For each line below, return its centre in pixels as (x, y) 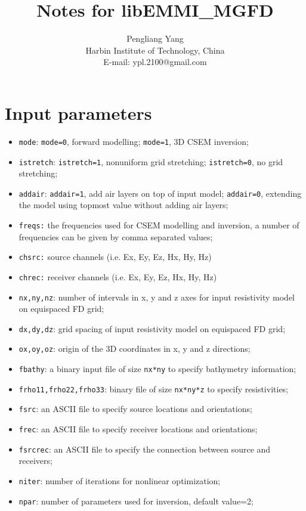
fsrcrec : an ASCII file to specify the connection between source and (145, 449)
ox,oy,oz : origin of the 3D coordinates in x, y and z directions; (135, 349)
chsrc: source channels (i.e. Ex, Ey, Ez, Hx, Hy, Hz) (115, 257)
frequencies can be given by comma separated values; (116, 236)
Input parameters (78, 112)
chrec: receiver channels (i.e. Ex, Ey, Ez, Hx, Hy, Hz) (118, 276)
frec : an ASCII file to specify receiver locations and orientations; (138, 429)
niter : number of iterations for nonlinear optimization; (120, 481)
